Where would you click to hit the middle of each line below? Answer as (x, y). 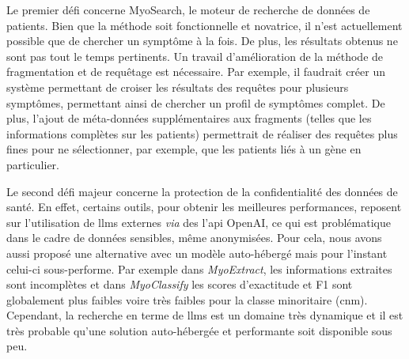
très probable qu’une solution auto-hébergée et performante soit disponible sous (199, 330)
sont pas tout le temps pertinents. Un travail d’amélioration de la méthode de (195, 56)
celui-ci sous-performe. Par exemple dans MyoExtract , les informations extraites (199, 268)
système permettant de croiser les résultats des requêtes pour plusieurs (178, 87)
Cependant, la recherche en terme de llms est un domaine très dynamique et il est (205, 315)
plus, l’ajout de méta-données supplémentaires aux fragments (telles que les (189, 118)
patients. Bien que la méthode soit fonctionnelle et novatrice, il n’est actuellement (204, 25)
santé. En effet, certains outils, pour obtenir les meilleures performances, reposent (204, 207)
